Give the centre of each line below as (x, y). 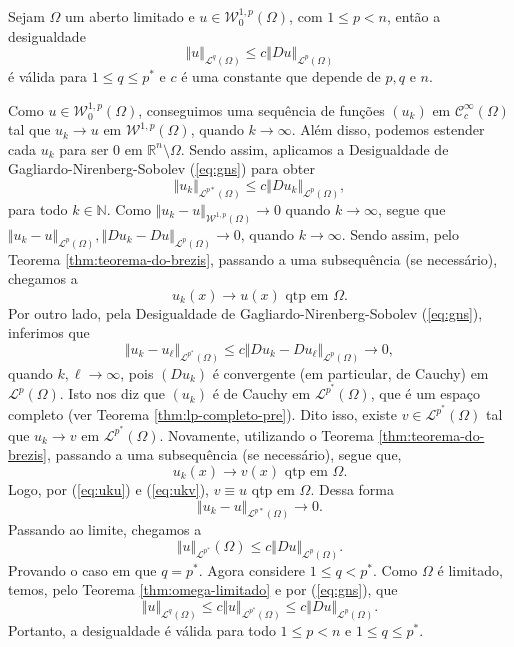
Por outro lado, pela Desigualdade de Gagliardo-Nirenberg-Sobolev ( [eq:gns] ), (245, 312)
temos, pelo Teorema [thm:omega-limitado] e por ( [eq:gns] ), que (203, 589)
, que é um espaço (425, 393)
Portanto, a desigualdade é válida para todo (142, 629)
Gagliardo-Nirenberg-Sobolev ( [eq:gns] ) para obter (161, 168)
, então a (413, 16)
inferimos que (49, 332)
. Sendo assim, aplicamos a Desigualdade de (314, 148)
